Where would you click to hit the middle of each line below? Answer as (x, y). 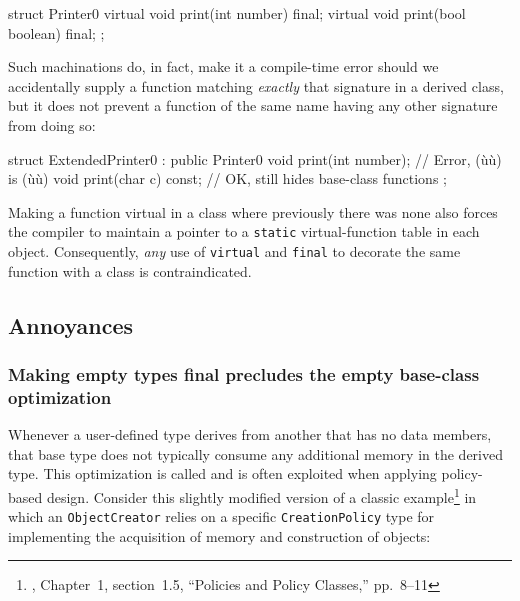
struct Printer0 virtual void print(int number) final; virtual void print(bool (237, 13)
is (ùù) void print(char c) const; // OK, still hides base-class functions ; (227, 178)
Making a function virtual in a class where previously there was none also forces (253, 211)
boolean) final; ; (56, 32)
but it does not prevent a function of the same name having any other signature (253, 105)
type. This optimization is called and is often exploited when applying (222, 473)
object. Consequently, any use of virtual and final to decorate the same (234, 251)
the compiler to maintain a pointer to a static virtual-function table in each (244, 231)
